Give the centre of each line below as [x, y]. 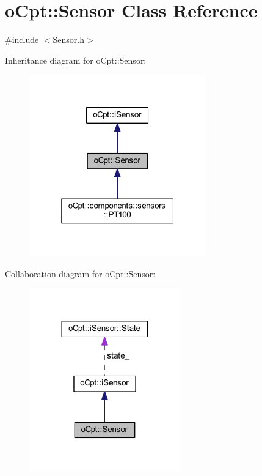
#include [22, 39]
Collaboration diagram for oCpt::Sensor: [80, 273]
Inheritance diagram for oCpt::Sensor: [76, 60]
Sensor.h [69, 39]
